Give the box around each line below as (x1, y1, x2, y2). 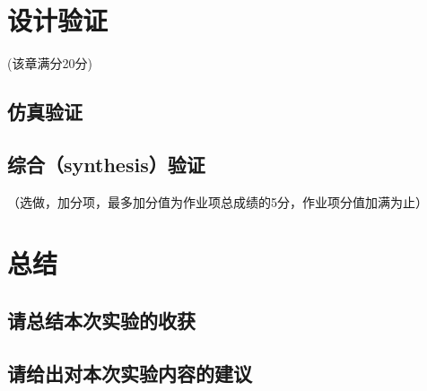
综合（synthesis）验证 (7, 150, 205, 178)
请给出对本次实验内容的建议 (7, 359, 252, 387)
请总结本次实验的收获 (7, 307, 196, 335)
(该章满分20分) (7, 54, 92, 73)
